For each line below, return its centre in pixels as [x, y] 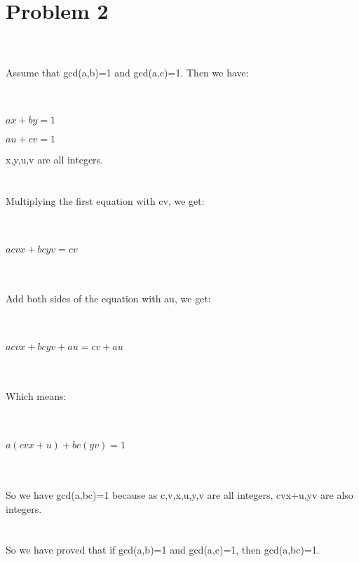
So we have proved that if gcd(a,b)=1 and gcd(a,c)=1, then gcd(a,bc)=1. [163, 550]
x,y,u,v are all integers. [55, 160]
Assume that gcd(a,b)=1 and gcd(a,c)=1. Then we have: [127, 72]
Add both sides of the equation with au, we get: [108, 299]
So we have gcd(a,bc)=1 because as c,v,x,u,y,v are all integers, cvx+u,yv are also [179, 494]
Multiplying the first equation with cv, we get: [105, 201]
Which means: [36, 396]
